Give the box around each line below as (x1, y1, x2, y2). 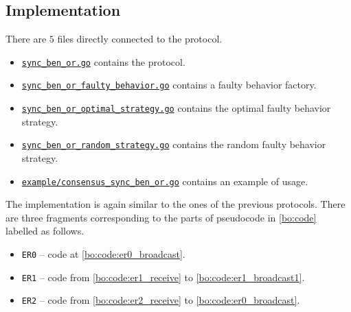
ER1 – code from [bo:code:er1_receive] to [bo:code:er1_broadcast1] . (21, 269, 305, 284)
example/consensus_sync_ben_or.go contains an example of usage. (21, 173, 308, 188)
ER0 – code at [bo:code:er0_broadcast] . (21, 247, 185, 261)
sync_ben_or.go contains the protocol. (21, 54, 185, 69)
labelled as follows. (5, 224, 84, 238)
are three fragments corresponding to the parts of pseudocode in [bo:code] (5, 210, 317, 224)
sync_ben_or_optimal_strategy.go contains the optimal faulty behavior (21, 101, 331, 115)
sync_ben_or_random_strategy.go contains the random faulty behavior (21, 137, 326, 152)
